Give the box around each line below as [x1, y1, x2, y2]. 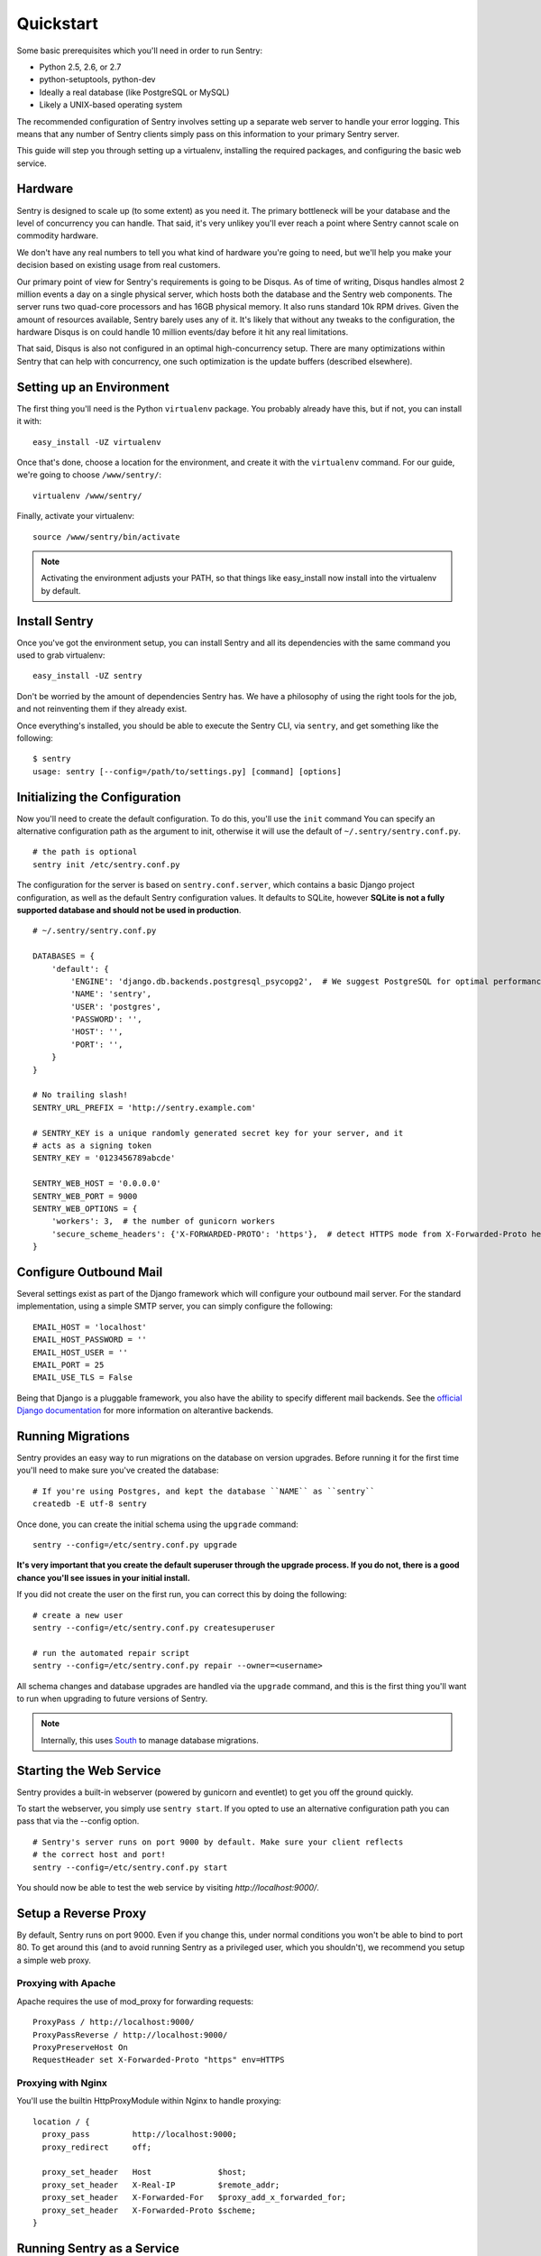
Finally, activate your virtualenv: [16, 511, 135, 522]
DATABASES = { [32, 951, 95, 961]
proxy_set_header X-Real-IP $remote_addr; [41, 2179, 280, 2190]
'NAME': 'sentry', [70, 989, 152, 999]
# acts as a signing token [32, 1141, 152, 1151]
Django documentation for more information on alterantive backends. [16, 1405, 274, 1416]
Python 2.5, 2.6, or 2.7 [39, 61, 122, 72]
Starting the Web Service [16, 1762, 161, 1778]
